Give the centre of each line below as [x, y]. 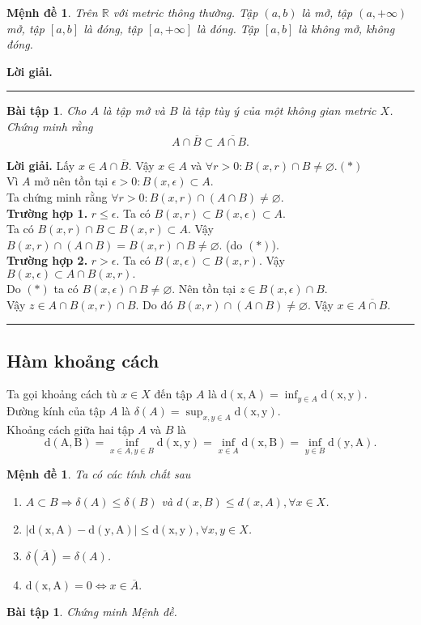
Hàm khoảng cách [83, 360]
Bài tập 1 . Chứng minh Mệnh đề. [92, 612]
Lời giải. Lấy [41, 165]
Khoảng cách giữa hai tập [70, 429]
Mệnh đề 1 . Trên [52, 12]
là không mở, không [347, 28]
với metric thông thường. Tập [185, 12]
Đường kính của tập [56, 410]
